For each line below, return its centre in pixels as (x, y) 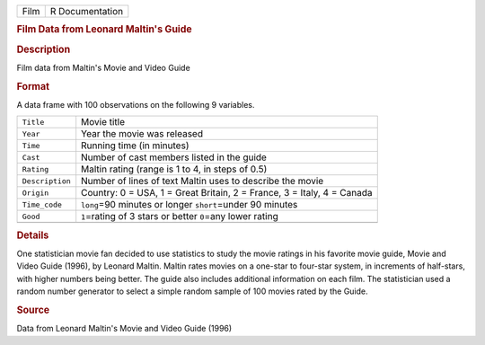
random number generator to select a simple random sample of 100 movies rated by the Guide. (192, 291)
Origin (35, 193)
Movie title (103, 122)
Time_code (42, 204)
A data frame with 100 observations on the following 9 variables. (136, 104)
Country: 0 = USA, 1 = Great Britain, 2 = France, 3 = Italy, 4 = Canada (227, 193)
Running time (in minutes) (135, 146)
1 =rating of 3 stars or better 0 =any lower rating (180, 217)
